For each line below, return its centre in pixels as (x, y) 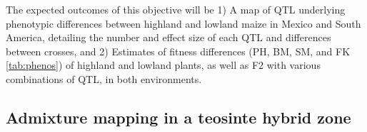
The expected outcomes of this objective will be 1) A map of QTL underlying (176, 9)
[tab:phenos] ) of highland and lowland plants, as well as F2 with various (163, 65)
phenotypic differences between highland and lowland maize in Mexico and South (183, 23)
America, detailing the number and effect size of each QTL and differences (169, 37)
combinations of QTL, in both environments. (104, 78)
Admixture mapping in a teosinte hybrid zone (179, 117)
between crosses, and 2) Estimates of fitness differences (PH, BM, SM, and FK (178, 51)
